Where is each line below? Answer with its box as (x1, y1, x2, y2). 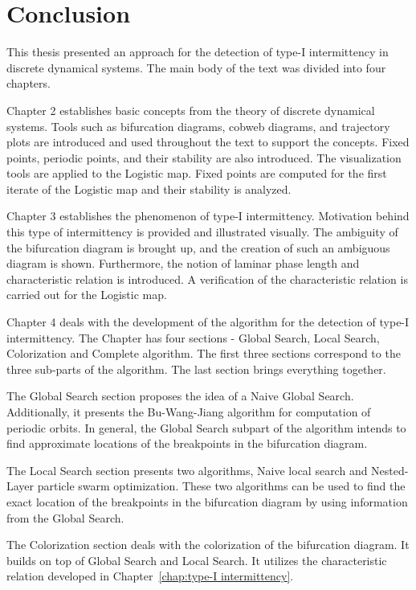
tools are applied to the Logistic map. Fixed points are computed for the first (6, 165, 387, 182)
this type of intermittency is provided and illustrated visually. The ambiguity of (6, 223, 398, 240)
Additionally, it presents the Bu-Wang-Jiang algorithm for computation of (6, 404, 371, 420)
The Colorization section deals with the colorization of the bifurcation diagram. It (6, 536, 410, 553)
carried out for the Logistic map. (6, 286, 167, 303)
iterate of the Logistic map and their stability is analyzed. (6, 180, 292, 197)
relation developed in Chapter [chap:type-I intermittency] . (6, 567, 294, 584)
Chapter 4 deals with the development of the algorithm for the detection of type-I (6, 313, 410, 330)
